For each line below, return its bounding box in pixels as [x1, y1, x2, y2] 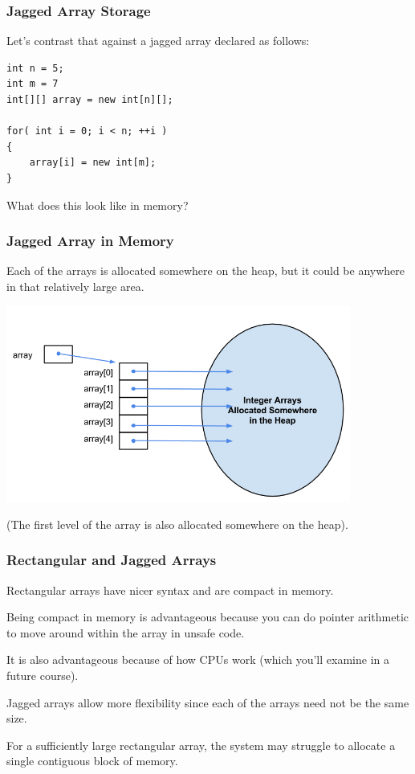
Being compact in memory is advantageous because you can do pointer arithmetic [6, 608, 409, 625]
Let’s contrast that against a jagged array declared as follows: [6, 32, 310, 49]
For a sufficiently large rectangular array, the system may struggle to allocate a [6, 736, 396, 753]
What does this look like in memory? [6, 196, 189, 213]
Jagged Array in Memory [6, 231, 174, 251]
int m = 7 [6, 78, 59, 90]
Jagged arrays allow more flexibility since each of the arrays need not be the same [6, 694, 409, 711]
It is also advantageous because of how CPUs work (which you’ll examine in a [6, 651, 389, 668]
